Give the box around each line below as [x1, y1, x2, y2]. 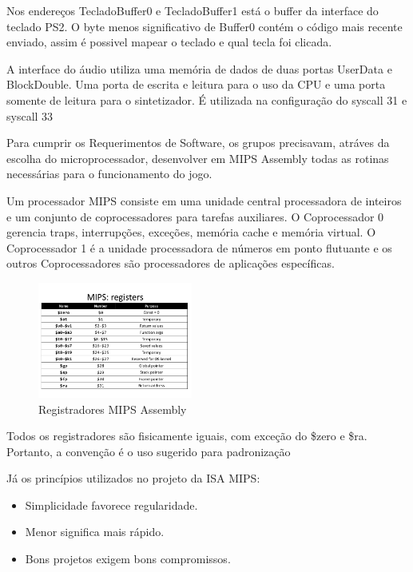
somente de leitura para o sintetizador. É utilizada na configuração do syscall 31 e [6, 91, 407, 108]
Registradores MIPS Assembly [38, 400, 187, 417]
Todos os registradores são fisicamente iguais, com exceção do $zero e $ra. [6, 427, 367, 444]
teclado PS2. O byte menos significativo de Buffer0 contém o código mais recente [6, 18, 403, 34]
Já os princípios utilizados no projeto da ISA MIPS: [6, 470, 260, 487]
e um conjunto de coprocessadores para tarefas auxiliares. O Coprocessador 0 [6, 208, 384, 224]
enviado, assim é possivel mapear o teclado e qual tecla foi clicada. [6, 34, 332, 50]
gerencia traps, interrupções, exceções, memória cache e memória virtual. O [6, 224, 376, 240]
